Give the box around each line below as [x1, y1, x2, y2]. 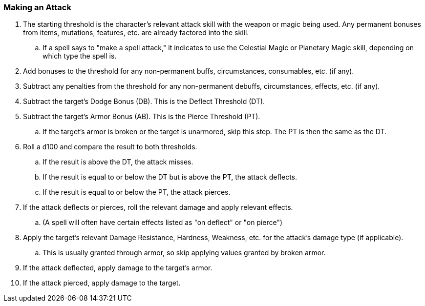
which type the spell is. [42, 52, 117, 61]
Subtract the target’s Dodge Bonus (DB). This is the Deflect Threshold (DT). [23, 97, 265, 106]
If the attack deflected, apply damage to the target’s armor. [23, 264, 212, 272]
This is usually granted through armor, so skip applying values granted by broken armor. [42, 248, 326, 257]
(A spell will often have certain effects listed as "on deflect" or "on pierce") [42, 218, 283, 227]
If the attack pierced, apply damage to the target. [23, 279, 181, 287]
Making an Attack [3, 2, 71, 12]
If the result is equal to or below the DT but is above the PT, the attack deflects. [42, 173, 297, 182]
